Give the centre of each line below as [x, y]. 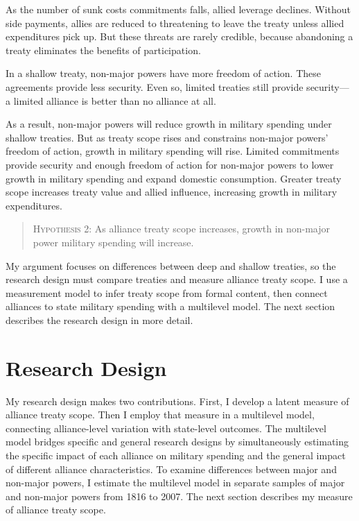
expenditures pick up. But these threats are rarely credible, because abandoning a [179, 36]
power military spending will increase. [113, 242]
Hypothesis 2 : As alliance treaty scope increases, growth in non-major [182, 229]
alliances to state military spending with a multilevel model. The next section [170, 306]
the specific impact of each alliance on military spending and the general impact [176, 455]
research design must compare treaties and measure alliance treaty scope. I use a [177, 279]
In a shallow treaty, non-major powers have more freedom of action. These [163, 73]
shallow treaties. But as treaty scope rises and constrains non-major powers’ [167, 137]
